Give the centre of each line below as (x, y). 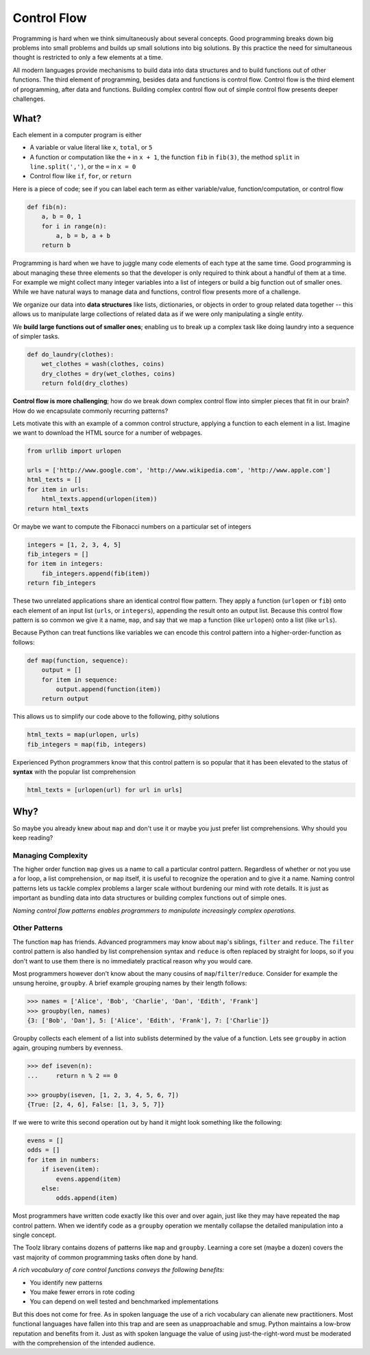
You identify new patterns (66, 1282)
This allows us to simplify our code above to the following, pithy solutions (116, 717)
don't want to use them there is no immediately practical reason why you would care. (133, 961)
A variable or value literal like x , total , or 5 (91, 147)
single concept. (35, 1235)
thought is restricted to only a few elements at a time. (88, 58)
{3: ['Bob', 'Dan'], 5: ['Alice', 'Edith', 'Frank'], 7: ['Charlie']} (148, 1021)
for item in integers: (65, 564)
